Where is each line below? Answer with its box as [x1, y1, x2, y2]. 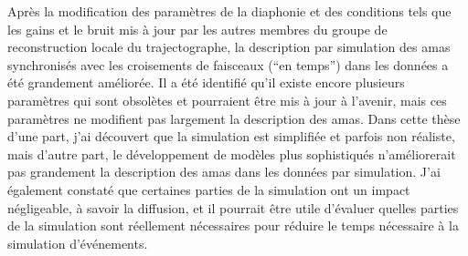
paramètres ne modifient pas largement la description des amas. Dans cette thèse [7, 108, 461, 128]
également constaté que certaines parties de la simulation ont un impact [7, 179, 410, 199]
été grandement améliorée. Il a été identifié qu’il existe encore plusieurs [7, 73, 405, 92]
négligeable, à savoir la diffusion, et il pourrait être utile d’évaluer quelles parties [7, 198, 459, 217]
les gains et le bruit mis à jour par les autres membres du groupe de [7, 19, 388, 38]
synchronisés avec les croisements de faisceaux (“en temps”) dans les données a [7, 55, 449, 74]
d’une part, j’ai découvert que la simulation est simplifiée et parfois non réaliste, [7, 127, 455, 146]
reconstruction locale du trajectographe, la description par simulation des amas [7, 37, 451, 56]
